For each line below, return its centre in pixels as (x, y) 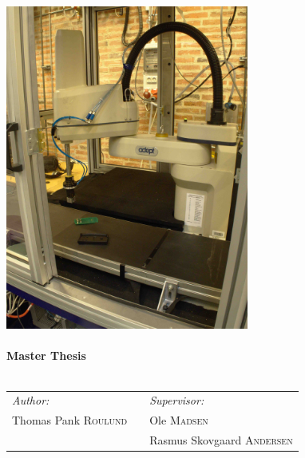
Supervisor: (177, 400)
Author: (31, 400)
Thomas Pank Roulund (70, 420)
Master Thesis (46, 355)
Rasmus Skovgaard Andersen (221, 440)
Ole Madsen (179, 420)
